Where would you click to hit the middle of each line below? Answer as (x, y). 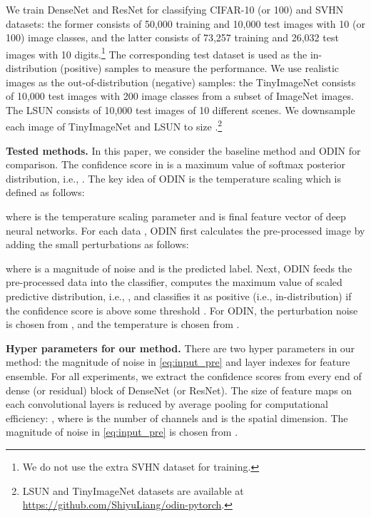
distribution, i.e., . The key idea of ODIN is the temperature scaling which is (174, 178)
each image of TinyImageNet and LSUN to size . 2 (114, 126)
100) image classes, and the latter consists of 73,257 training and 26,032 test (172, 37)
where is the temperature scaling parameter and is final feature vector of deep (176, 216)
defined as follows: (45, 192)
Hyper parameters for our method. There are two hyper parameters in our (181, 348)
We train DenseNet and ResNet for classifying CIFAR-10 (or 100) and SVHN (175, 9)
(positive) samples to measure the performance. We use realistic (199, 68)
